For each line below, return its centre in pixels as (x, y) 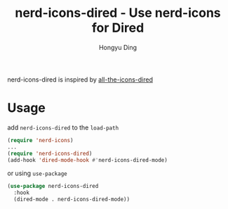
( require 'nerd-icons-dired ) (50, 153)
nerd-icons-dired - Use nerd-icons (118, 13)
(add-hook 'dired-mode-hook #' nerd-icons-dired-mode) (88, 160)
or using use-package (38, 173)
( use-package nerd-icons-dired (53, 186)
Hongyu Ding (118, 47)
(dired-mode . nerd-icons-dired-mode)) (72, 199)
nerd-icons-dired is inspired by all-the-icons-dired (80, 80)
